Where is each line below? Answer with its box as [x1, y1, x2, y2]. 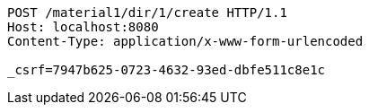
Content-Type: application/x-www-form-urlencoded [7, 34, 364, 48]
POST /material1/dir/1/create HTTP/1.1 [7, 5, 287, 20]
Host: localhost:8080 [7, 20, 159, 34]
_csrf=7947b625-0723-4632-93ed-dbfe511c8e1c [7, 63, 326, 77]
